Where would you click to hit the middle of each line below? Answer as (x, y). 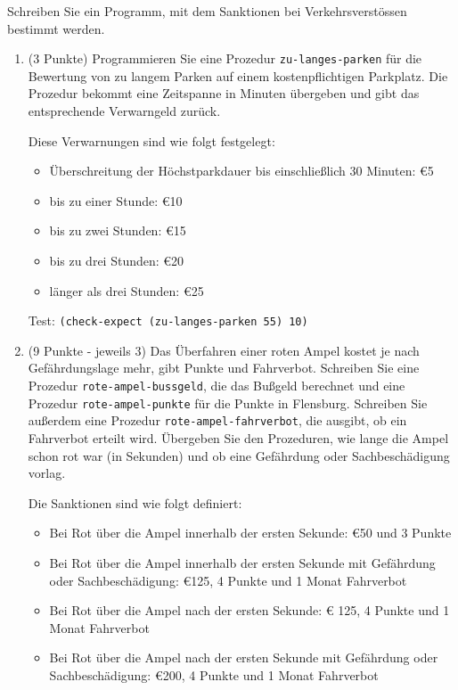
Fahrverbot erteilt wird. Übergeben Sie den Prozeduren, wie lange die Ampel (238, 438)
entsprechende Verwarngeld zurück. (124, 111)
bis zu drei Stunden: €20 (117, 260)
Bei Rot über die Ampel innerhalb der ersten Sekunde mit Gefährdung (242, 562)
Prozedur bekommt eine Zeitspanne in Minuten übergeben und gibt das (224, 93)
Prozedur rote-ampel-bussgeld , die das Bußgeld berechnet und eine (217, 386)
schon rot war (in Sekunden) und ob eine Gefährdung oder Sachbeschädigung (239, 455)
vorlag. (47, 473)
